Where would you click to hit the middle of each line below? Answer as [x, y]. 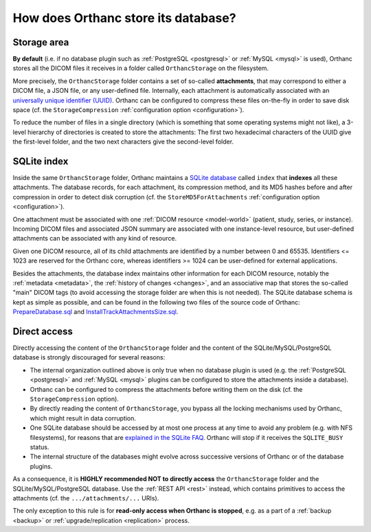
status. [40, 447]
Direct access [43, 331]
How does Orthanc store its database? [124, 18]
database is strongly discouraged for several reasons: [89, 357]
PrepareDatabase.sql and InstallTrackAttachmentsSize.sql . [95, 312]
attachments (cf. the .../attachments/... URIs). [86, 498]
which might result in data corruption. [83, 418]
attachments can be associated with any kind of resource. [95, 239]
